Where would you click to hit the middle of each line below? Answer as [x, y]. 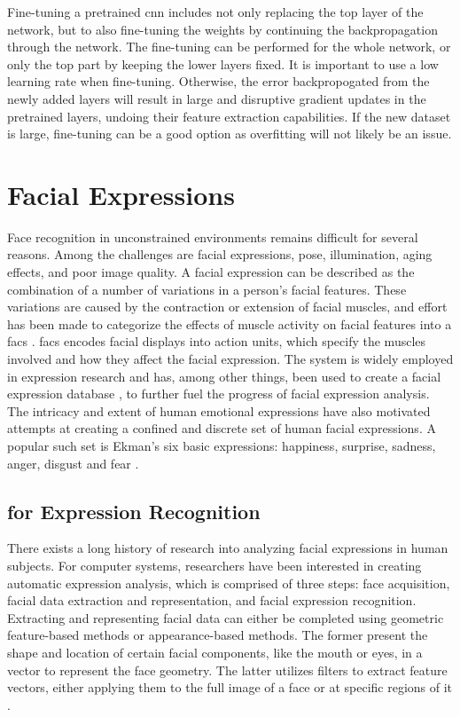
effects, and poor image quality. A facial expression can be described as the [211, 272]
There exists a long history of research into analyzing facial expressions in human [228, 548]
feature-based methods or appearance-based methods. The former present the [218, 635]
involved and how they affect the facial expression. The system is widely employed [230, 359]
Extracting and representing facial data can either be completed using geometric [226, 617]
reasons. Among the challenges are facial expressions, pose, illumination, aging [220, 254]
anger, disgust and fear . [73, 463]
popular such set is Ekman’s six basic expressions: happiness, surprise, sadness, [222, 445]
